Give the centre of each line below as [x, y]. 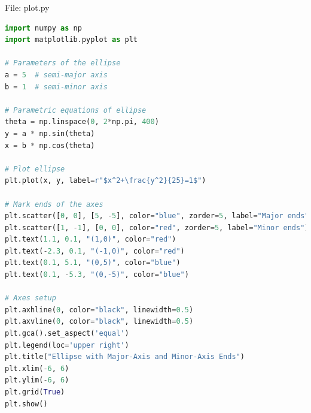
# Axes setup [31, 298]
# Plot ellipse [35, 169]
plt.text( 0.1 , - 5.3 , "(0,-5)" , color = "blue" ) [97, 275]
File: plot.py [27, 7]
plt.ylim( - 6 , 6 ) [37, 380]
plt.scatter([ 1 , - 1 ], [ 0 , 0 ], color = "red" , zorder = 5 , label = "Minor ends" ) [157, 227]
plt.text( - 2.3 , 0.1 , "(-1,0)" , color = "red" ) [95, 251]
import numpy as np [43, 28]
